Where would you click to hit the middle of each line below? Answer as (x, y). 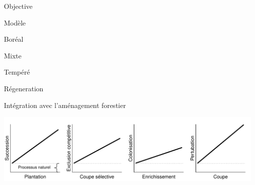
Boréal (14, 39)
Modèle (15, 22)
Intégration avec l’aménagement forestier (65, 105)
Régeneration (24, 88)
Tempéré (17, 72)
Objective (18, 6)
